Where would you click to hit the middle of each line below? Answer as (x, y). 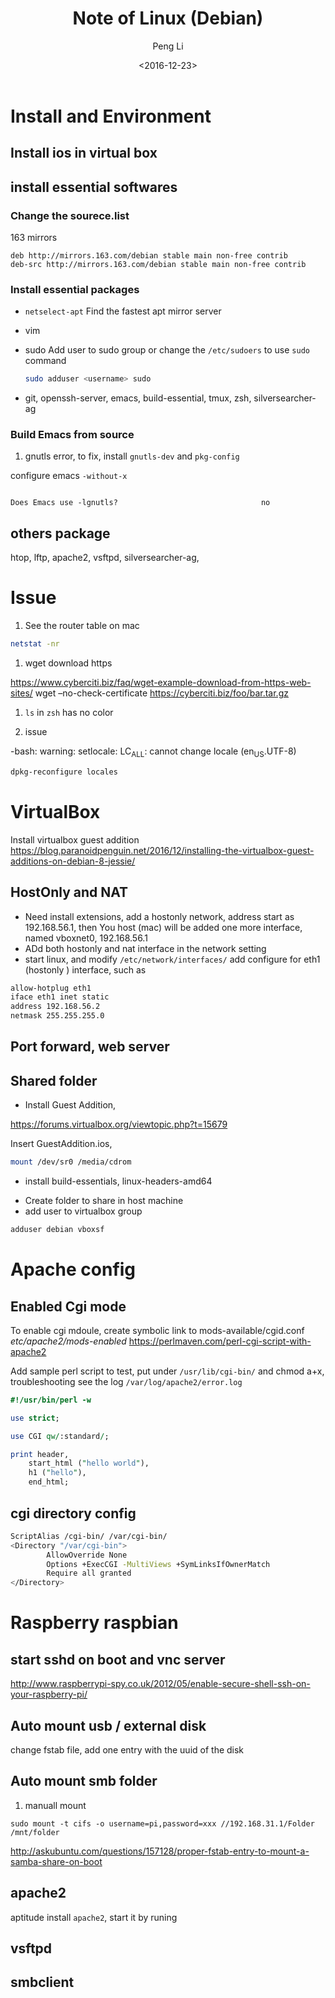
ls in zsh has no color (69, 713)
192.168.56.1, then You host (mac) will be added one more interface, (163, 927)
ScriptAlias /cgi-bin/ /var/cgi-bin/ (89, 1536)
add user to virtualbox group (83, 1211)
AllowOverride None (87, 1555)
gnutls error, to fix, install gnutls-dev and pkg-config (132, 456)
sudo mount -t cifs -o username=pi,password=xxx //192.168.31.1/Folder (162, 1823)
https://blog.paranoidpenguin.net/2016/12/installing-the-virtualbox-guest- (162, 850)
